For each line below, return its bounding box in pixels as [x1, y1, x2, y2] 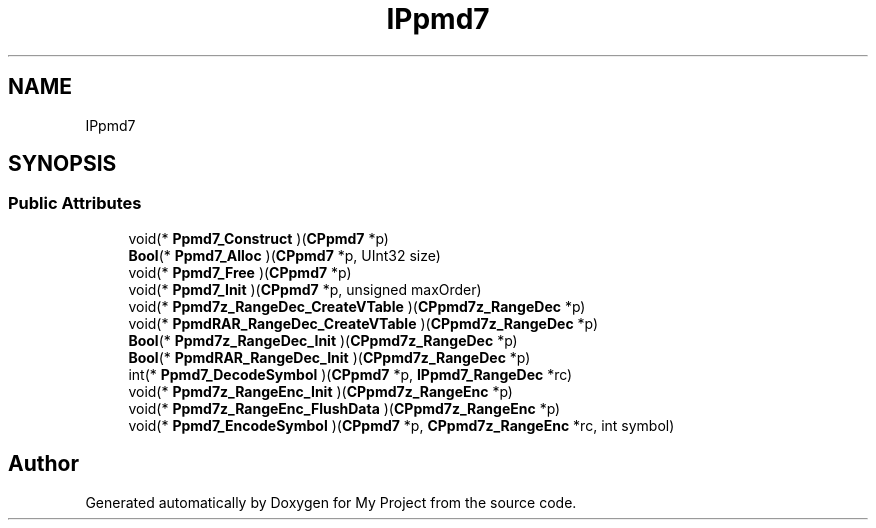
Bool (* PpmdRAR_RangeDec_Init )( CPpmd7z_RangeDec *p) [128, 348, 531, 366]
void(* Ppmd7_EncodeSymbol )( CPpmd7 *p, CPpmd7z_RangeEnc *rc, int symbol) [128, 416, 675, 434]
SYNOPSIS [8, 151, 117, 177]
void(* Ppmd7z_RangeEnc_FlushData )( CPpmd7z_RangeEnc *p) [128, 399, 561, 417]
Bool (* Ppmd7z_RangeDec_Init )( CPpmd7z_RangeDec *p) [128, 331, 518, 349]
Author [8, 451, 79, 477]
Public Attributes [8, 193, 142, 214]
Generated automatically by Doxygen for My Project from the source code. [85, 493, 577, 511]
